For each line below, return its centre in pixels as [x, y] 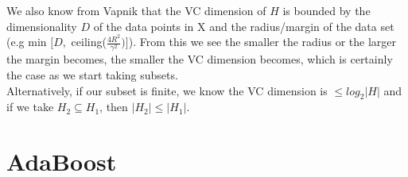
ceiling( [89, 42]
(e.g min [27, 42]
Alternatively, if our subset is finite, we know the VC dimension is [167, 90]
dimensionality [42, 26]
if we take [30, 107]
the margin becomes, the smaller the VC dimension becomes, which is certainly [200, 59]
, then [114, 107]
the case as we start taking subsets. [92, 75]
